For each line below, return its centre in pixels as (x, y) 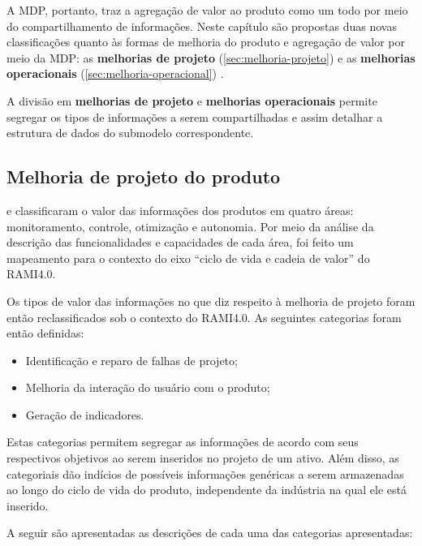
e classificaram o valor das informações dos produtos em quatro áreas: (180, 210)
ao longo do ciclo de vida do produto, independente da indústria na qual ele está (207, 490)
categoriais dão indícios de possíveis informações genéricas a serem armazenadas (205, 473)
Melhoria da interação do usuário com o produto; (148, 387)
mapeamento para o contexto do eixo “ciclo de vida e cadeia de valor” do (188, 258)
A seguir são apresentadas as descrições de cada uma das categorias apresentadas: (210, 533)
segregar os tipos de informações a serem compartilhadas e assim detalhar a (195, 116)
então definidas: (45, 333)
